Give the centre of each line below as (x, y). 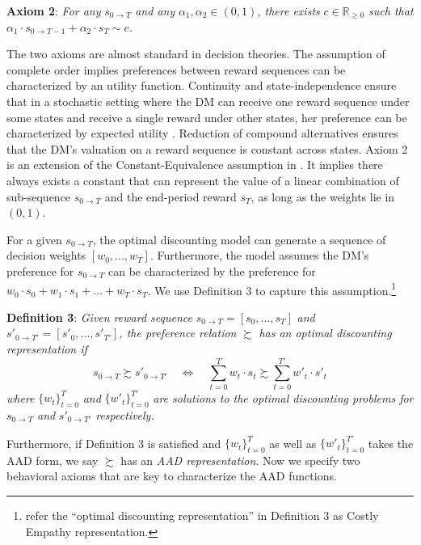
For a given (34, 239)
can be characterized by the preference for (212, 270)
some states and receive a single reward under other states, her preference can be (207, 117)
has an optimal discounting (325, 333)
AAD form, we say (53, 460)
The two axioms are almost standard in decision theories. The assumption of (196, 54)
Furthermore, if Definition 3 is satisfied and (114, 443)
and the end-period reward (171, 196)
